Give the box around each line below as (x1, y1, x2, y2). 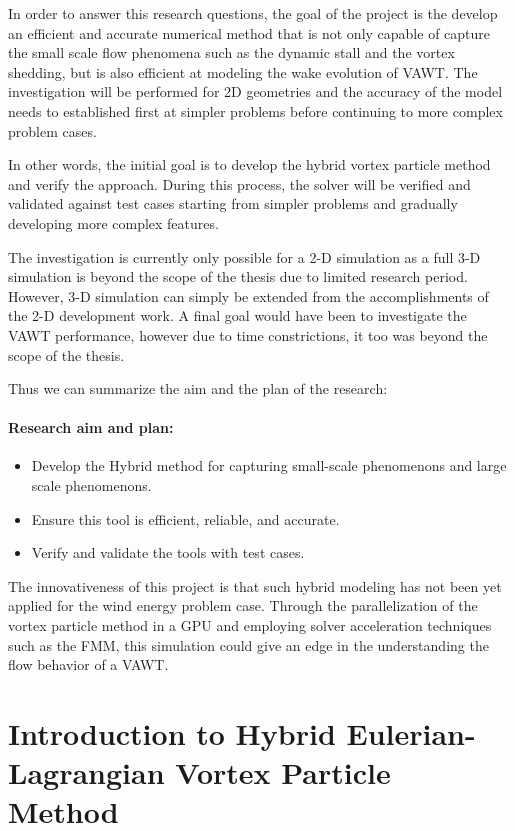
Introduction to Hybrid (8, 713, 336, 754)
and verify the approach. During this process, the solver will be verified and (8, 173, 471, 194)
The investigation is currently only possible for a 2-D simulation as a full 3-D (8, 246, 481, 267)
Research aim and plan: (8, 417, 174, 438)
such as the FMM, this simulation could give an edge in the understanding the (8, 634, 489, 655)
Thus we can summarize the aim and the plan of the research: (8, 378, 388, 399)
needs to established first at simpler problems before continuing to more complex (8, 100, 503, 121)
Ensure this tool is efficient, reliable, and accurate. (31, 508, 340, 529)
